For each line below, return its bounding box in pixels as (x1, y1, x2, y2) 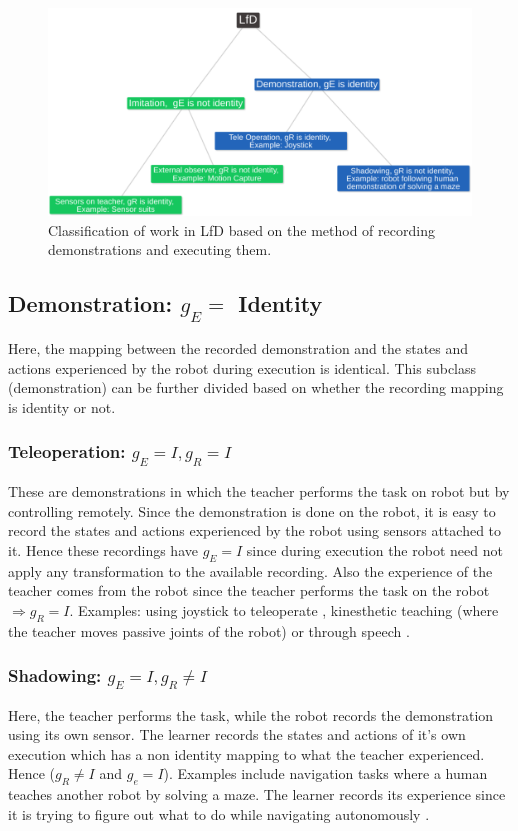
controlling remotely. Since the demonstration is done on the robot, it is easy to (8, 500, 496, 521)
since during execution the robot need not (246, 539, 503, 560)
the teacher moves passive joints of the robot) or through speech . (8, 620, 410, 641)
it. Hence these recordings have (8, 539, 198, 560)
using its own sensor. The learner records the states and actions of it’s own (8, 724, 466, 745)
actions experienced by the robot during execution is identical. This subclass (8, 357, 477, 378)
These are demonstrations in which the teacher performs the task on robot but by (8, 480, 510, 501)
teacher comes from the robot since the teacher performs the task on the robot (8, 580, 490, 601)
